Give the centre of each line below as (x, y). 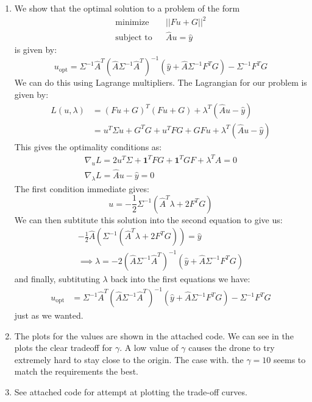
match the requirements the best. (76, 371)
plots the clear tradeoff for (63, 348)
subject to (134, 38)
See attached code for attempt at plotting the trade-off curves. (131, 392)
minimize (132, 23)
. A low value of (149, 348)
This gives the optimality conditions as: (88, 146)
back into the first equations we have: (180, 278)
